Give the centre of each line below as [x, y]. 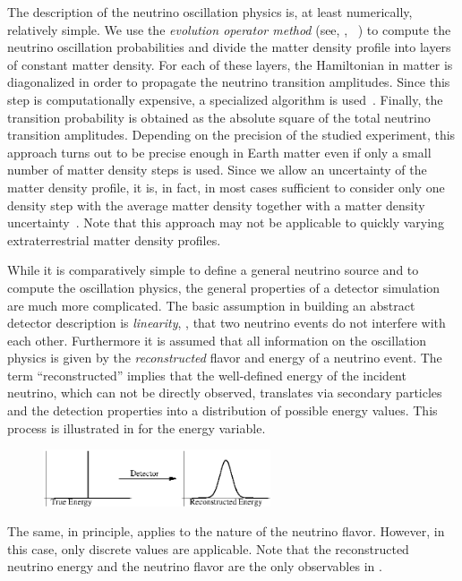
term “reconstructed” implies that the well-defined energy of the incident [207, 375]
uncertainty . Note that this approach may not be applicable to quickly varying [226, 222]
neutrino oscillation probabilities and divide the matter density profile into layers [229, 47]
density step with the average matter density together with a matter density [216, 205]
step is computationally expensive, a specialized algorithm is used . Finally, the [225, 99]
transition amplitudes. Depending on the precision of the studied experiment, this [231, 135]
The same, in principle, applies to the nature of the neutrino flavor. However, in [226, 531]
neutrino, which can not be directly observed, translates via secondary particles [225, 393]
